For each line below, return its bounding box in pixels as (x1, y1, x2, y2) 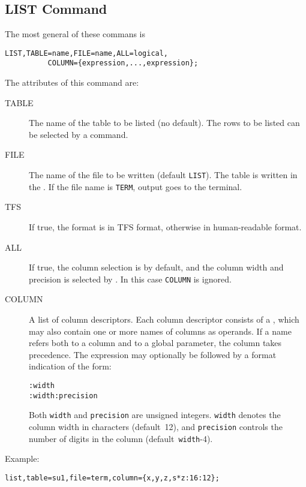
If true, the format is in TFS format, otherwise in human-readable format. (29, 220, 302, 233)
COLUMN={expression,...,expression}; (47, 59, 199, 68)
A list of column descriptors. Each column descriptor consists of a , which (29, 313, 299, 326)
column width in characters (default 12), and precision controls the (29, 420, 283, 432)
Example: (5, 452, 40, 465)
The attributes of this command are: (5, 76, 139, 89)
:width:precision (29, 391, 98, 400)
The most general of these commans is (5, 28, 146, 40)
